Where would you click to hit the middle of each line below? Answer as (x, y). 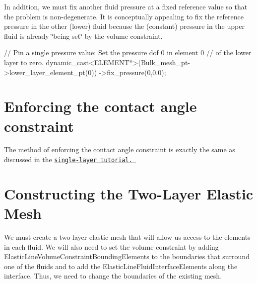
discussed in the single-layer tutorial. (68, 159)
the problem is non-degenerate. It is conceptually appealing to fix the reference (124, 16)
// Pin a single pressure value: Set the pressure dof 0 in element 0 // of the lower (128, 52)
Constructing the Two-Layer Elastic (129, 193)
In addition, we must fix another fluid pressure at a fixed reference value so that (126, 6)
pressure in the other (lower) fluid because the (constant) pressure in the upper (124, 26)
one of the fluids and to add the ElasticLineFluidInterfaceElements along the (121, 266)
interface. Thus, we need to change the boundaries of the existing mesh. (113, 276)
